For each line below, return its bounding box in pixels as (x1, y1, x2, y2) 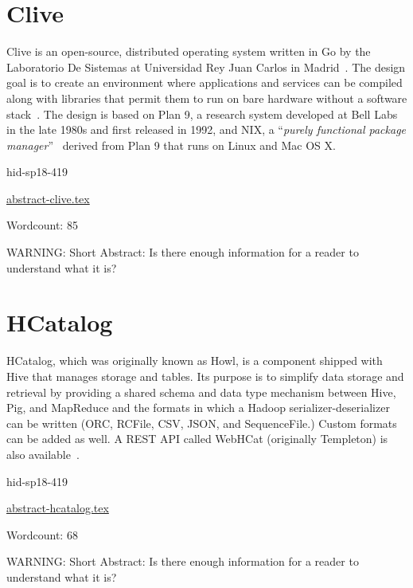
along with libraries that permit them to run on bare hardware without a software (6, 89, 407, 106)
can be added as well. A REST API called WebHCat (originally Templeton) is (6, 430, 388, 447)
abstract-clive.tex (6, 190, 90, 206)
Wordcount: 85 (6, 217, 78, 233)
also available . (6, 445, 80, 462)
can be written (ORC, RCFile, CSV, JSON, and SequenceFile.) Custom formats (6, 414, 397, 431)
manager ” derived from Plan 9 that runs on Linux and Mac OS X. (6, 136, 336, 153)
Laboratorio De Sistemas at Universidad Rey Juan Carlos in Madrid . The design (6, 58, 406, 75)
